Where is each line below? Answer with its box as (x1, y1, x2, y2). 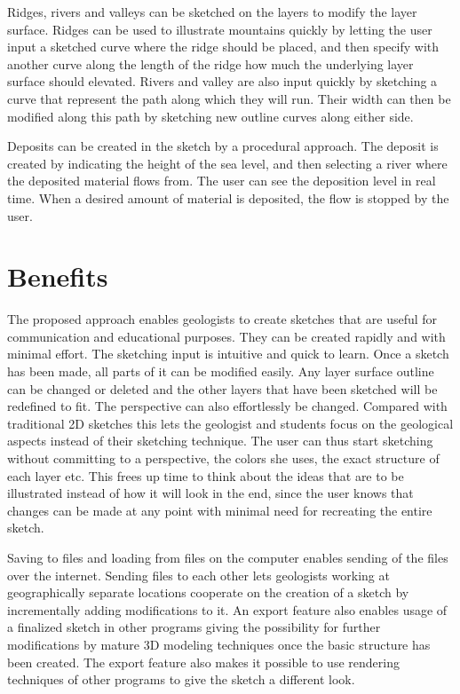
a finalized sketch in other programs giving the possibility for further (7, 618, 381, 636)
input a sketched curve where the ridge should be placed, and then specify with (7, 37, 440, 56)
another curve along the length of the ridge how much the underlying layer (7, 54, 414, 73)
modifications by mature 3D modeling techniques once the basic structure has (7, 635, 431, 653)
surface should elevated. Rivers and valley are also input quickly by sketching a (7, 72, 438, 91)
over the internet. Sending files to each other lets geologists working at (7, 565, 390, 584)
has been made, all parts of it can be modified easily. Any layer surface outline (7, 362, 434, 381)
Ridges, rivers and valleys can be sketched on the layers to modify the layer (7, 3, 417, 20)
